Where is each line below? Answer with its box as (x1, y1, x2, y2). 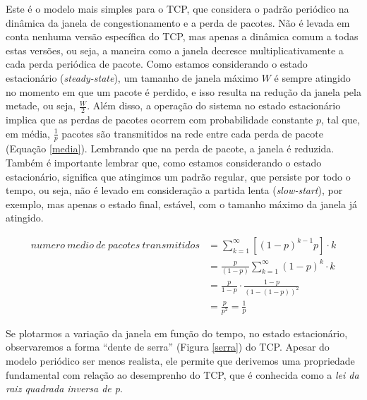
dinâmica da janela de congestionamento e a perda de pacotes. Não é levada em (6, 15, 350, 30)
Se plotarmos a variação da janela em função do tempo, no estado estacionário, (6, 325, 348, 340)
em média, (6, 126, 50, 140)
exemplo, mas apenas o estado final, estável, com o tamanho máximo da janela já (6, 196, 358, 211)
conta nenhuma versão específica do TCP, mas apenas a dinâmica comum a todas (6, 29, 359, 44)
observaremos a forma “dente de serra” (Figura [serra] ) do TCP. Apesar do (6, 339, 330, 354)
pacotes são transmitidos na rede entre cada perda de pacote (61, 126, 323, 140)
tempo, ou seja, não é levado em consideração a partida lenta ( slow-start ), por (6, 183, 343, 198)
